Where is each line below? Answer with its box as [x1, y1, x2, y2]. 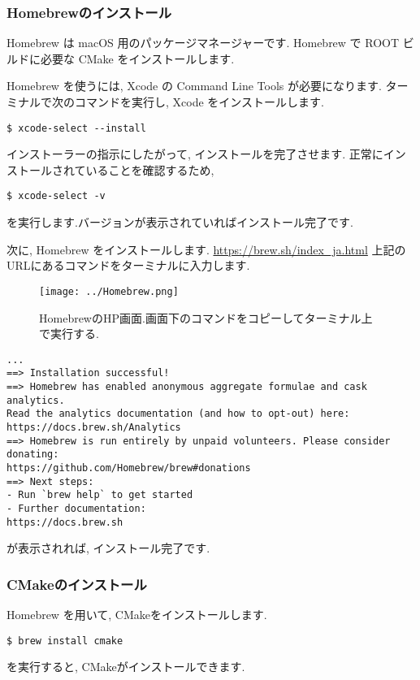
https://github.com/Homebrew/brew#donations [6, 461, 251, 474]
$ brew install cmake [6, 635, 123, 647]
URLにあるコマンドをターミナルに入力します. [6, 257, 250, 274]
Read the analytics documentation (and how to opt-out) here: [6, 408, 350, 420]
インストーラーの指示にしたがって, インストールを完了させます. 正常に [6, 145, 383, 162]
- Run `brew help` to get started [6, 489, 193, 501]
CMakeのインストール [6, 574, 147, 594]
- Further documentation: [6, 502, 146, 514]
